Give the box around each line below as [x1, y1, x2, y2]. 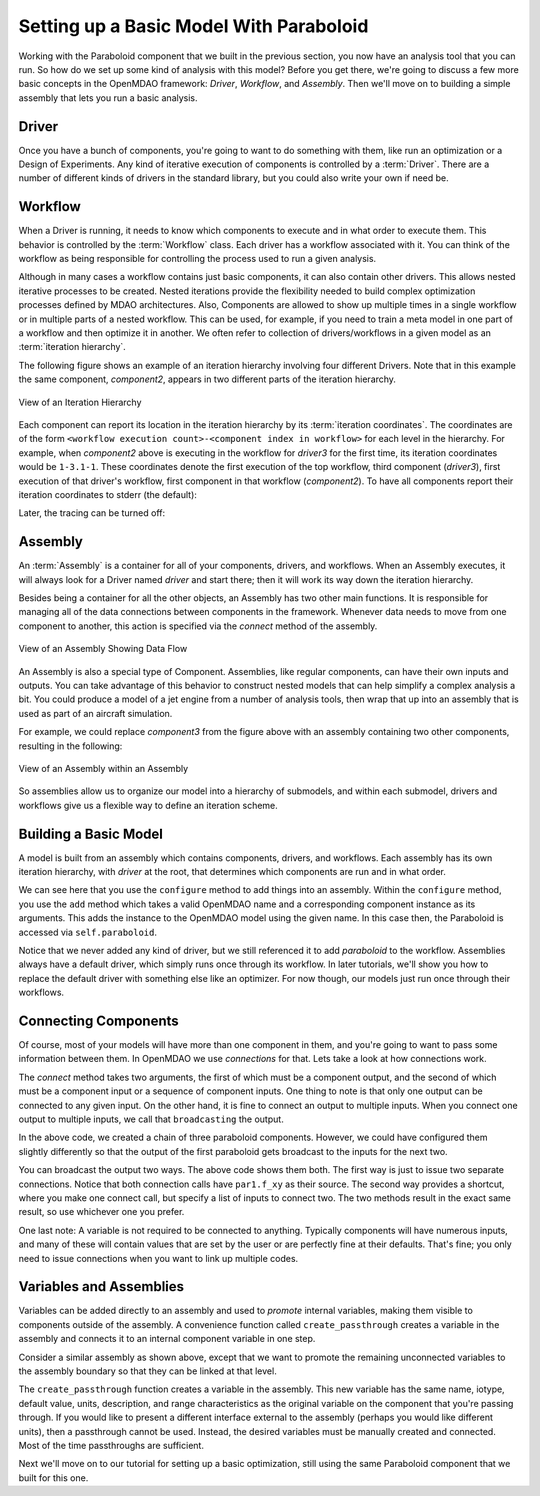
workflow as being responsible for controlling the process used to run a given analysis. [18, 253, 377, 265]
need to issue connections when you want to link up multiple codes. [18, 1252, 299, 1264]
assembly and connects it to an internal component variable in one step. [18, 1333, 316, 1345]
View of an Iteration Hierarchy [18, 396, 142, 408]
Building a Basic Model [18, 825, 164, 842]
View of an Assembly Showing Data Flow [18, 643, 188, 655]
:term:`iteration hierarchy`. [18, 341, 127, 353]
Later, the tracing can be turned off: [18, 507, 166, 519]
